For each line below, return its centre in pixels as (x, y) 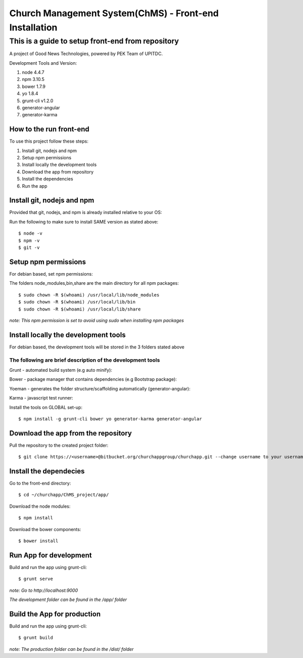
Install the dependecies (47, 471)
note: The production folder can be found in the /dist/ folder (71, 649)
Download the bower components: (45, 529)
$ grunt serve (36, 579)
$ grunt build (36, 638)
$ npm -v (29, 240)
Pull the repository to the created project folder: (59, 445)
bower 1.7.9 (34, 86)
